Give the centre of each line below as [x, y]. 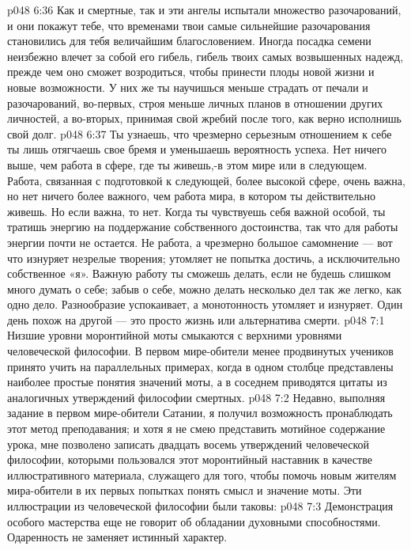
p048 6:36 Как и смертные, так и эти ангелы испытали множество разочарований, [204, 9]
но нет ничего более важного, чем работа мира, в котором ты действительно [191, 196]
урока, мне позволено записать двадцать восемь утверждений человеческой [189, 444]
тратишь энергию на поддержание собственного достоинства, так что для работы [203, 227]
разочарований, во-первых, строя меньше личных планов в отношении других [195, 102]
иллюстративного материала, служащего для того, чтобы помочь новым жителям [202, 474]
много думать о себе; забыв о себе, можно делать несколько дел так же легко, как [205, 288]
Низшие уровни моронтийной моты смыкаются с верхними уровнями [175, 335]
